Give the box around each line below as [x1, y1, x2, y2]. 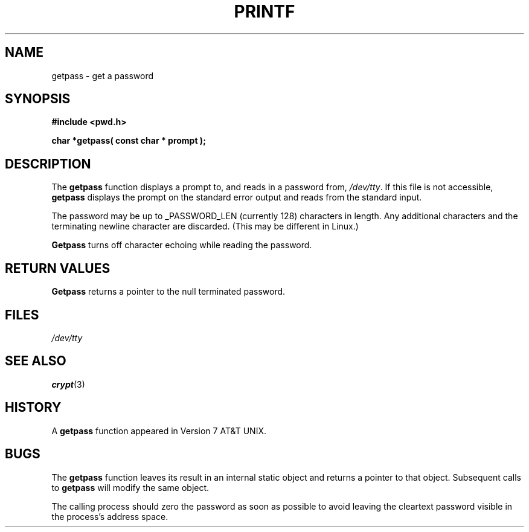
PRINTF [234, 1, 295, 22]
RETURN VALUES [5, 260, 111, 276]
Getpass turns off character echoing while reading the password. [51, 240, 312, 251]
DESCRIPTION [5, 156, 91, 171]
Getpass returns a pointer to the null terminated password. [51, 286, 286, 297]
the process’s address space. [51, 511, 168, 522]
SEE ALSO [5, 353, 66, 369]
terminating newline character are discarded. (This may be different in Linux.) [51, 221, 359, 232]
